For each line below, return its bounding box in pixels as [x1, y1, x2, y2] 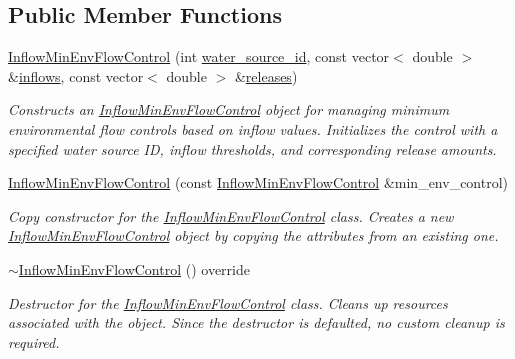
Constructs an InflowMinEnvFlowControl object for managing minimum [8, 99, 450, 120]
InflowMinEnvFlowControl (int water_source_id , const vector [8, 46, 390, 67]
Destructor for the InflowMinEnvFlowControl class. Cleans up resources [8, 292, 448, 313]
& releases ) [234, 65, 298, 86]
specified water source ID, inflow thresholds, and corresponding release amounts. [8, 138, 497, 159]
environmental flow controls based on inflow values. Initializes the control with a [8, 118, 498, 139]
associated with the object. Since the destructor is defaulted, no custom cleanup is [8, 312, 505, 333]
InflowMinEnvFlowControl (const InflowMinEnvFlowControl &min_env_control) [8, 172, 509, 193]
